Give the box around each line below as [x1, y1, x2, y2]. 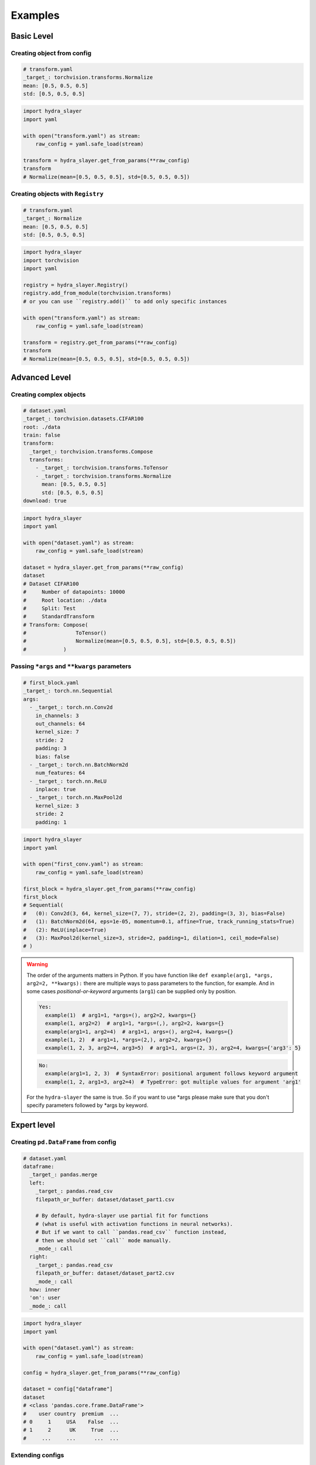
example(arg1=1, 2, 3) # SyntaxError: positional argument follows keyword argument [44, 1070, 298, 1077]
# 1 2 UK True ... [23, 1427, 119, 1433]
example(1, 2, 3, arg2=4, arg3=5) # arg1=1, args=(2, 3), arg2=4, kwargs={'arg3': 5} [44, 1045, 301, 1051]
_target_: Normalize [23, 215, 82, 222]
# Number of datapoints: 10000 [23, 589, 125, 595]
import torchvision [23, 257, 79, 264]
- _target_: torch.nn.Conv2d [29, 704, 114, 711]
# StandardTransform [23, 613, 95, 620]
